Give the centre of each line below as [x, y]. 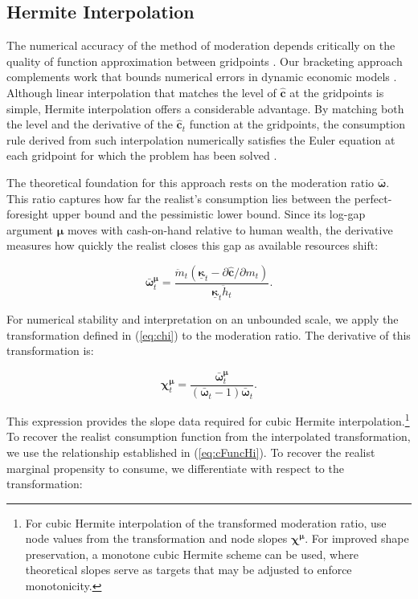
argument [30, 229]
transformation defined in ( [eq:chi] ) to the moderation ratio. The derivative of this [209, 334]
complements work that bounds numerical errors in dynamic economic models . [202, 77]
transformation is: [50, 350]
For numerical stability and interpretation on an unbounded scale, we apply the [203, 319]
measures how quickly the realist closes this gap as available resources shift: [193, 245]
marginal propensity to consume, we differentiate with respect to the [175, 468]
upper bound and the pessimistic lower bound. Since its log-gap [209, 214]
